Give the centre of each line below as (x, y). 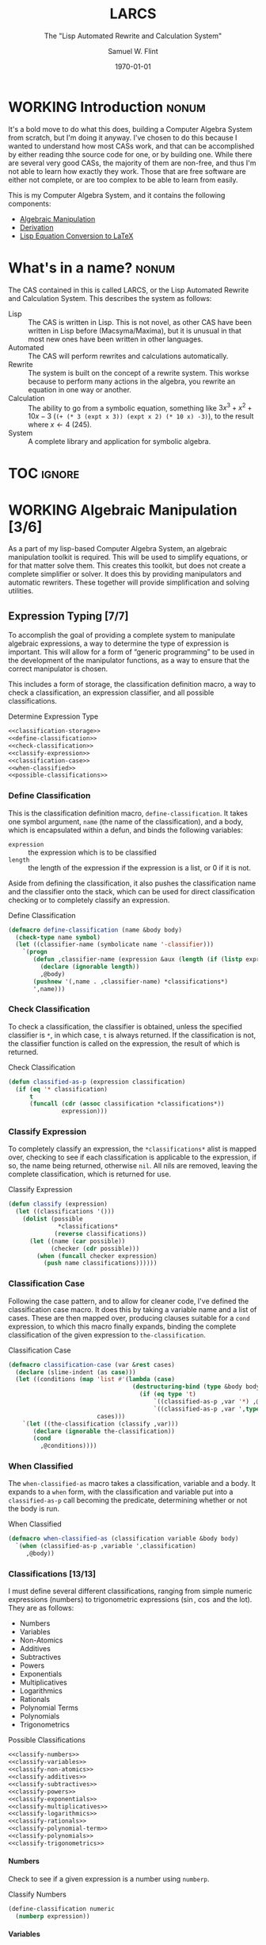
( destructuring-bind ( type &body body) (198, 1387)
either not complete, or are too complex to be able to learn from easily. (123, 179)
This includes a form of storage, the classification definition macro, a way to (132, 685)
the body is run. (34, 1509)
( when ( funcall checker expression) (97, 1256)
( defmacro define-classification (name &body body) (95, 930)
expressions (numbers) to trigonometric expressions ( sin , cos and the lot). (130, 1600)
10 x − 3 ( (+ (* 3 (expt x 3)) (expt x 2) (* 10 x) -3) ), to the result (141, 416)
